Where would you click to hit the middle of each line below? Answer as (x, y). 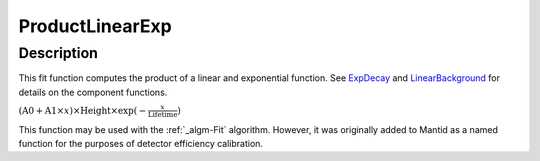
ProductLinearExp (95, 26)
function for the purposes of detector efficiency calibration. (141, 143)
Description (58, 53)
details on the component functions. (93, 92)
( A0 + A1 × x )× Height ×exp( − (82, 110)
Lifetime (162, 115)
